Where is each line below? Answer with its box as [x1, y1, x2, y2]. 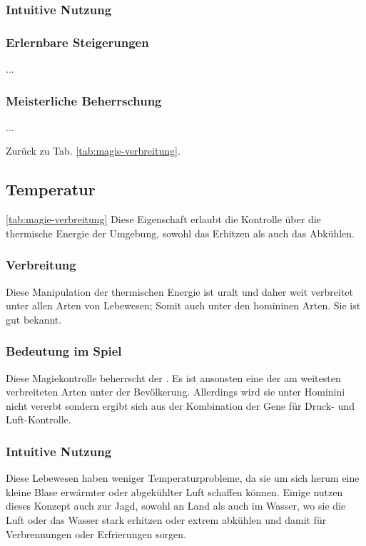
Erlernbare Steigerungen [6, 33, 149, 51]
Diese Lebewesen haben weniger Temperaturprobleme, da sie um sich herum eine [6, 470, 360, 485]
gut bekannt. [6, 311, 62, 326]
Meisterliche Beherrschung [6, 91, 162, 109]
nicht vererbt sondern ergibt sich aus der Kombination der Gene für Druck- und [6, 398, 355, 413]
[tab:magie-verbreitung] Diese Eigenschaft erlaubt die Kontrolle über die [6, 212, 321, 227]
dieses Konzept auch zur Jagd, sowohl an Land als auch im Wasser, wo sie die [6, 498, 346, 513]
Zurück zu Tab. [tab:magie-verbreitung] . [6, 143, 181, 158]
